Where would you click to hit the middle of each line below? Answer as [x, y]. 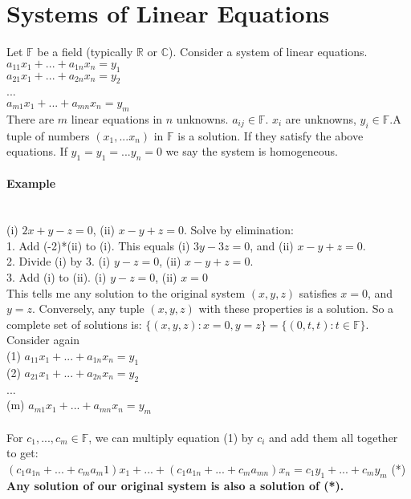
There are [31, 118]
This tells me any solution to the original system [126, 292]
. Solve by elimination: [238, 230]
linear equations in [117, 118]
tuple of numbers [48, 135]
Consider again [43, 340]
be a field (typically [85, 52]
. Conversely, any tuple [88, 308]
